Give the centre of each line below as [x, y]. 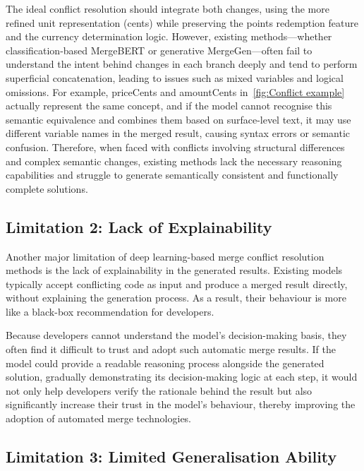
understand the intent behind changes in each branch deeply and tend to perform [182, 64]
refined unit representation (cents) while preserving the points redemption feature [182, 22]
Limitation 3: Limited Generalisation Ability [171, 457]
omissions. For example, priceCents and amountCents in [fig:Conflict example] [175, 91]
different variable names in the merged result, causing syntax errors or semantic [178, 133]
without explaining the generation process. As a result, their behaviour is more [176, 298]
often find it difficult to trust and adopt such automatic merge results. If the [171, 349]
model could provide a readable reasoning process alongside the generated [165, 363]
